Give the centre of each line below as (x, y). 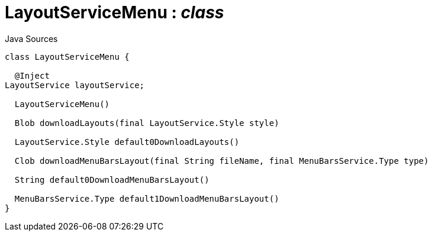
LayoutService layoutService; (75, 85)
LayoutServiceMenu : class (115, 12)
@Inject (32, 75)
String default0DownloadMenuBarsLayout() (112, 180)
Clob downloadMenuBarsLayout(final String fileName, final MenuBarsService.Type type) (222, 161)
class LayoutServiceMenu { (67, 56)
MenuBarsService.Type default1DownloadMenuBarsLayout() (147, 198)
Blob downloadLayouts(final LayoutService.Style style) (147, 123)
